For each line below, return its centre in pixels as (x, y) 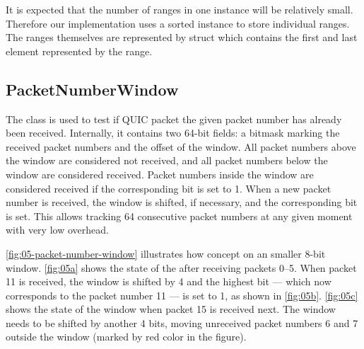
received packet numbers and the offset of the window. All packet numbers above (181, 146)
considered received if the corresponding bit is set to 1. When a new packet (169, 188)
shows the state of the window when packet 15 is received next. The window (171, 309)
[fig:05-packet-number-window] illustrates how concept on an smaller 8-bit (166, 253)
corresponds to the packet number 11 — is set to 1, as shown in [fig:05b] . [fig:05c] (182, 295)
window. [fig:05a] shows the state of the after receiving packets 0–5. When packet (181, 267)
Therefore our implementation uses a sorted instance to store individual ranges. (178, 23)
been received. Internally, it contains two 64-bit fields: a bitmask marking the (173, 133)
